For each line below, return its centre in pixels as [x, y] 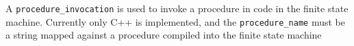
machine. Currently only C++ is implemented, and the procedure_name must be [175, 21]
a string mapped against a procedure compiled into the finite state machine [164, 35]
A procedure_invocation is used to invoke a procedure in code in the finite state [177, 8]
